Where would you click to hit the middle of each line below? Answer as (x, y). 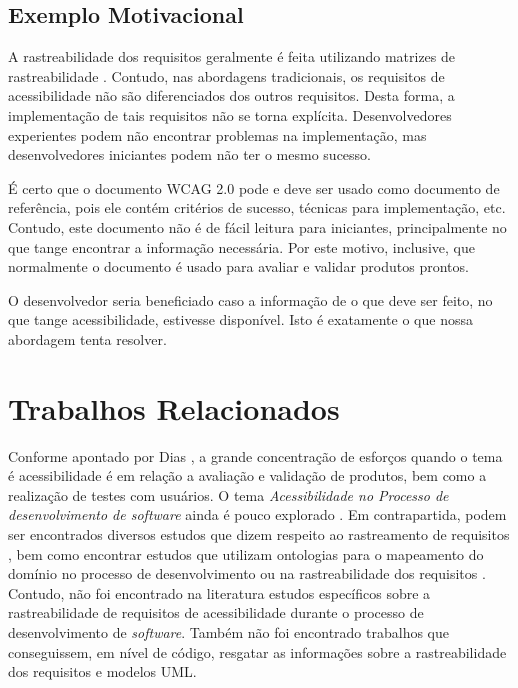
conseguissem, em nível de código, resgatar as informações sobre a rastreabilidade (257, 651)
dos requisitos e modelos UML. (102, 671)
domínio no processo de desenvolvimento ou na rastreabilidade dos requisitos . (247, 573)
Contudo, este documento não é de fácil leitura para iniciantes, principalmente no (257, 226)
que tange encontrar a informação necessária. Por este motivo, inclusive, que (241, 246)
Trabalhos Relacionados (174, 407)
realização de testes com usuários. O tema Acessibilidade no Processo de (228, 494)
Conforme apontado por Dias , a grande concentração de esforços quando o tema (255, 455)
